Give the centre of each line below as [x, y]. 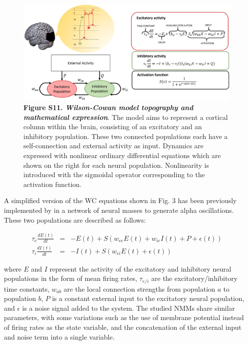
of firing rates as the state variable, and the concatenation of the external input [123, 327]
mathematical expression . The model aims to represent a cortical [126, 117]
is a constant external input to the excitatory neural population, [148, 298]
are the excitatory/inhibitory [195, 278]
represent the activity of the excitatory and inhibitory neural [140, 268]
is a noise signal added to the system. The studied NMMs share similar [129, 308]
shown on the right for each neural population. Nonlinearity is [116, 165]
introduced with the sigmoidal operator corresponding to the [114, 174]
